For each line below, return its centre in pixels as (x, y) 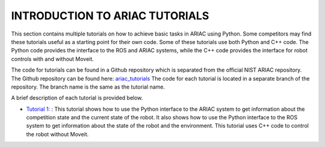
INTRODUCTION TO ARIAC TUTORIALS (110, 16)
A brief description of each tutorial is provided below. (77, 98)
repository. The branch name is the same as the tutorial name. (88, 87)
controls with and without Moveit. (53, 59)
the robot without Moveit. (57, 134)
